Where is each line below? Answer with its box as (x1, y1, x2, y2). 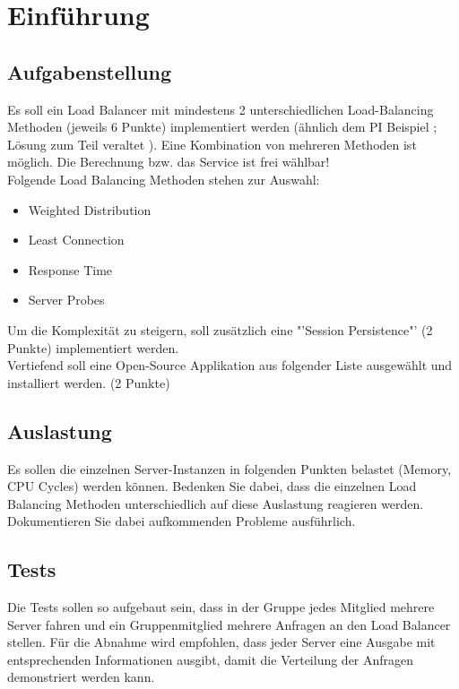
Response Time (28, 260, 113, 279)
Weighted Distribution (28, 200, 152, 219)
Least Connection (28, 230, 125, 249)
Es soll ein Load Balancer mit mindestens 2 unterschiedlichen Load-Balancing (7, 99, 434, 118)
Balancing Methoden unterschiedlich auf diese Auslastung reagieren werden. (7, 494, 424, 512)
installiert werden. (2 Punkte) (7, 373, 170, 392)
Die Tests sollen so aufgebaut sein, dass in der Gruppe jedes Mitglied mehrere (7, 598, 435, 616)
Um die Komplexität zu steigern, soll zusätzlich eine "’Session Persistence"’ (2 (7, 320, 433, 339)
